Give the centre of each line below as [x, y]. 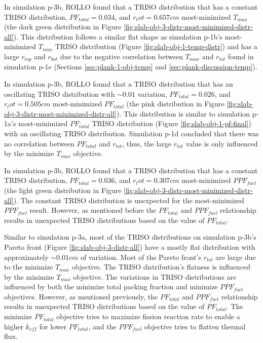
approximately [26, 257]
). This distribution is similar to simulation [183, 113]
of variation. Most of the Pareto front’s [141, 257]
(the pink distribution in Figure [175, 104]
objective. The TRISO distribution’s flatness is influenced [161, 267]
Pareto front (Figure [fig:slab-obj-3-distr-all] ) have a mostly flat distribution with [130, 246]
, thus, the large [147, 143]
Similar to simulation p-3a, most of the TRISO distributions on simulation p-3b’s [130, 237]
